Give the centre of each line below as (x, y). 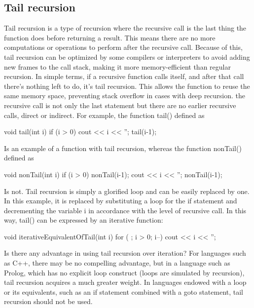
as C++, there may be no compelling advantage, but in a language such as (117, 263)
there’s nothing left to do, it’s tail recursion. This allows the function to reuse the (127, 86)
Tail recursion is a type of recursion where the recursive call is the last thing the (125, 28)
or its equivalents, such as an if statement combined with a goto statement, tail (124, 291)
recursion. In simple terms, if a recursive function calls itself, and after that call (124, 76)
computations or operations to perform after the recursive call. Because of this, (123, 47)
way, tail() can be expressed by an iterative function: (84, 220)
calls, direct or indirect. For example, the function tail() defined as (104, 115)
